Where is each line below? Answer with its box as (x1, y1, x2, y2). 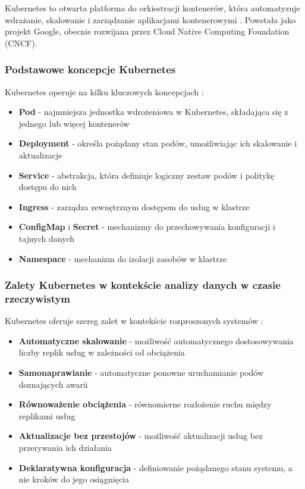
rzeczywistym (5, 291, 71, 306)
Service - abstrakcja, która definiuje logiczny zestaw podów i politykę (18, 169, 275, 181)
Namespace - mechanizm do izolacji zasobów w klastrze (18, 252, 227, 264)
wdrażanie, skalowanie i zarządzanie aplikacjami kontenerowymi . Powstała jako (5, 13, 296, 26)
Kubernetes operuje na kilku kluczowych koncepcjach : (5, 85, 204, 98)
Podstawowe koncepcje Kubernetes (5, 62, 176, 77)
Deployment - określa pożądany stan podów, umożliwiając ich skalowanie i (18, 137, 297, 149)
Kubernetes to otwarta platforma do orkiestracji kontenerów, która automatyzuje (5, 2, 300, 14)
